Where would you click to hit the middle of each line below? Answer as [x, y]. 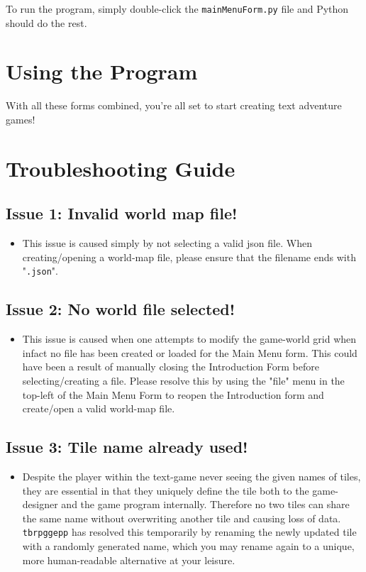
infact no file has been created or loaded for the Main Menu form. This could [190, 352]
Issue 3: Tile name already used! [127, 447]
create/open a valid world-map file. [99, 408]
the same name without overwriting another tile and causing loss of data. [182, 518]
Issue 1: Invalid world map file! [122, 213]
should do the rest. [46, 22]
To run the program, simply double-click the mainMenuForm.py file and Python [177, 9]
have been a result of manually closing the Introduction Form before [171, 367]
